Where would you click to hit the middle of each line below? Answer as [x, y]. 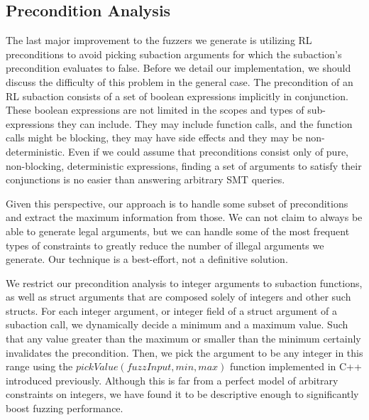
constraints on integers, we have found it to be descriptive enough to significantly [182, 394]
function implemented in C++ [296, 366]
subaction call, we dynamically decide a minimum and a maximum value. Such [177, 324]
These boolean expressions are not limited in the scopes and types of [155, 110]
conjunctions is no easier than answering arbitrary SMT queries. [145, 179]
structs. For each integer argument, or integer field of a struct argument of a [171, 310]
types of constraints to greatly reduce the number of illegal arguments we [165, 245]
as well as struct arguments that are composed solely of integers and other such [178, 297]
